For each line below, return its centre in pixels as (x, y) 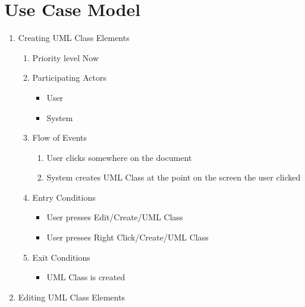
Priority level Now (66, 57)
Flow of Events (60, 137)
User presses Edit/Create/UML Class (115, 217)
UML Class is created (86, 277)
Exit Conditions (61, 257)
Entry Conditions (64, 197)
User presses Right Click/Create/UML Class (128, 237)
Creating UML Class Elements (74, 38)
